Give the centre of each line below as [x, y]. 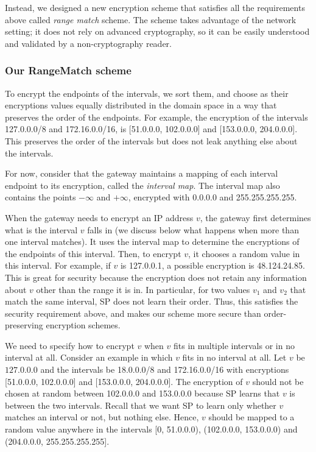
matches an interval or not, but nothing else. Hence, [102, 417]
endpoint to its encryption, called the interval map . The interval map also [142, 185]
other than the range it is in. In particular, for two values [143, 289]
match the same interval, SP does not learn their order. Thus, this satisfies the [152, 301]
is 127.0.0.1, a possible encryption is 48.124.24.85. [212, 265]
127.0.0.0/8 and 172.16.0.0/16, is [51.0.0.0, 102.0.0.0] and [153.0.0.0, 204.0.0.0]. [151, 129]
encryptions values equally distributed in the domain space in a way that [141, 105]
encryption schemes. [83, 325]
